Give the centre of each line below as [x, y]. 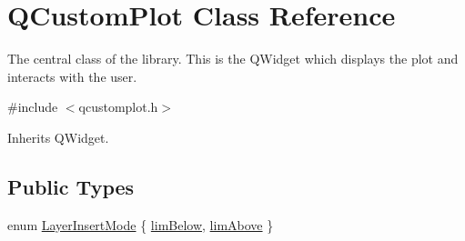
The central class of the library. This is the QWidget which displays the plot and [233, 59]
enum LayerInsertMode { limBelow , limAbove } [141, 224]
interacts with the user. [72, 76]
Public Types [71, 186]
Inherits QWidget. [58, 137]
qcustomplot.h [118, 107]
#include [33, 107]
